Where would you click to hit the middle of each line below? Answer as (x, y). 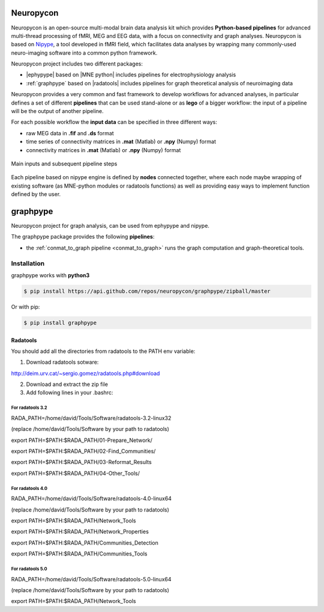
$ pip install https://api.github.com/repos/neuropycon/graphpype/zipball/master (147, 291)
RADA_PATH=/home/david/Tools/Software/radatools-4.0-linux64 (91, 498)
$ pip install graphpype (60, 323)
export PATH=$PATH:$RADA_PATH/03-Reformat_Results (82, 462)
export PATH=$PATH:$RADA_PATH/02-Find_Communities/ (83, 451)
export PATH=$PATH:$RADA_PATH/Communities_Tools (79, 554)
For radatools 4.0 (29, 488)
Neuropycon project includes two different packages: (77, 64)
